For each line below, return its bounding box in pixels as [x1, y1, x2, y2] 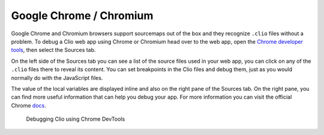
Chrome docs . [11, 102, 46, 109]
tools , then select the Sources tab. [11, 47, 96, 54]
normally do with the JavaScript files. [11, 74, 103, 81]
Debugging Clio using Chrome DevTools [26, 115, 125, 122]
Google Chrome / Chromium [11, 9, 154, 22]
